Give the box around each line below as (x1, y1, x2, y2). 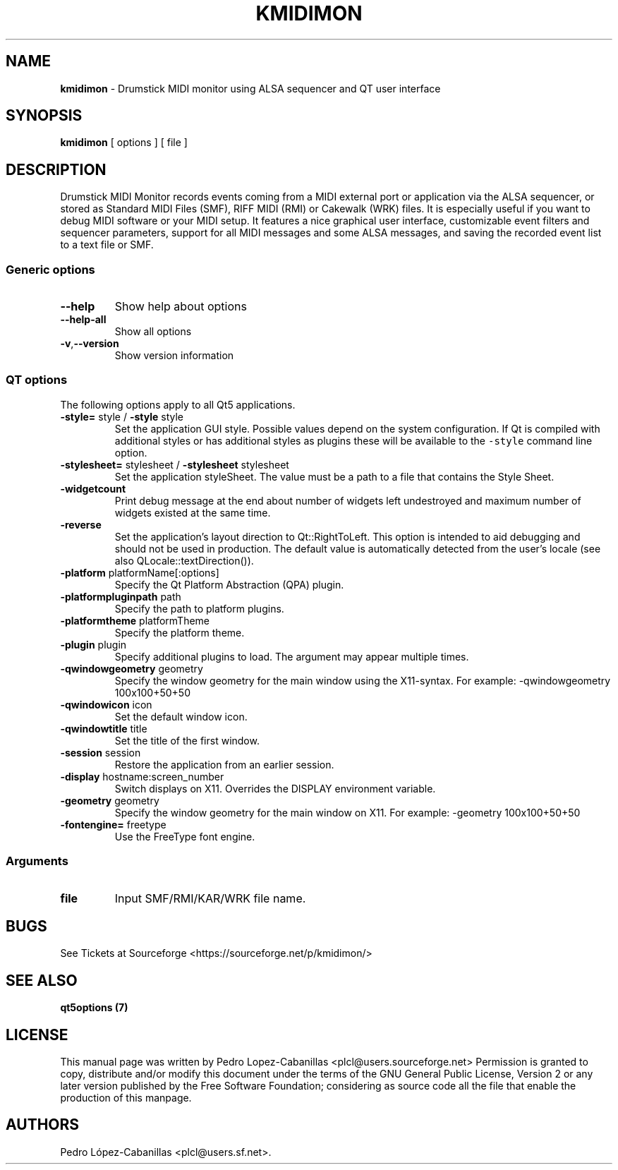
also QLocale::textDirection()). (114, 554, 254, 567)
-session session (60, 746, 141, 759)
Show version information (114, 349, 234, 362)
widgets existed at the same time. (114, 506, 271, 519)
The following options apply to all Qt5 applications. (60, 398, 296, 411)
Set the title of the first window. (114, 734, 260, 747)
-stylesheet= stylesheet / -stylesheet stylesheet (60, 458, 289, 471)
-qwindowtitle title (60, 722, 147, 735)
